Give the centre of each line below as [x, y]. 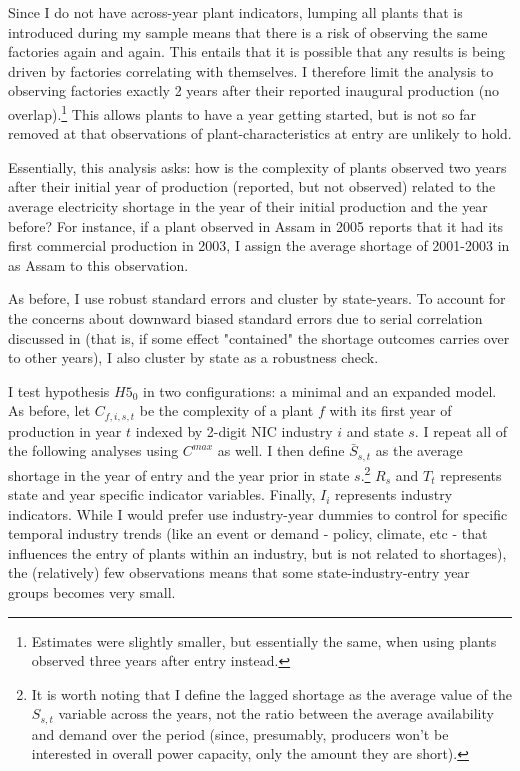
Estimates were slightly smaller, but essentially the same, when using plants [264, 640]
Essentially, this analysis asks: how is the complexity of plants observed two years [257, 166]
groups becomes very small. [92, 592]
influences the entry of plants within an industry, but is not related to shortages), [257, 552]
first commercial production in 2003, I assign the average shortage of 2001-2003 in [259, 245]
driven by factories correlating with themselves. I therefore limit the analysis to [251, 70]
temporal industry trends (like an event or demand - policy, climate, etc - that [248, 533]
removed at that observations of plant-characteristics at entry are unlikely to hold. [260, 133]
